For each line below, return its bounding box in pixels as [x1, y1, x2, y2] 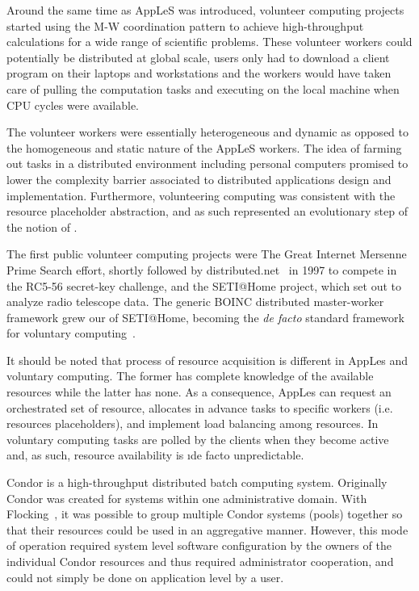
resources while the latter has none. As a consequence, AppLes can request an [6, 384, 392, 400]
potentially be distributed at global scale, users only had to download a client [6, 48, 390, 65]
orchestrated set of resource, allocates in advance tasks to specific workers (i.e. [6, 399, 393, 416]
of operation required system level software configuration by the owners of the [6, 537, 392, 554]
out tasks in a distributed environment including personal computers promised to [6, 155, 409, 172]
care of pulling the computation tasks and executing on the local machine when [6, 80, 400, 97]
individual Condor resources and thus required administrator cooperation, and [6, 553, 394, 569]
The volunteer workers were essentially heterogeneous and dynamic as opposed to [6, 124, 409, 140]
